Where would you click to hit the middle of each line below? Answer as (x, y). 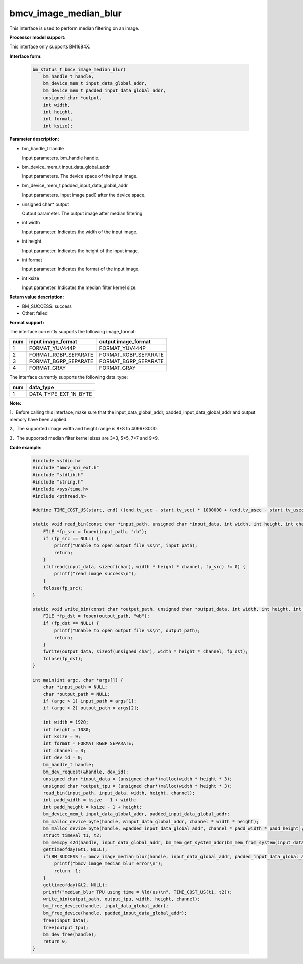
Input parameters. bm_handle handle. (61, 158)
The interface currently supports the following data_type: (69, 377)
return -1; (67, 871)
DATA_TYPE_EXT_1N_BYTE (61, 394)
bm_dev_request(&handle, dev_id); (86, 772)
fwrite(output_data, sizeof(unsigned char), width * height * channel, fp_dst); (146, 652)
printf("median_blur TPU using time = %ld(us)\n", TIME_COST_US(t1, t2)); (138, 892)
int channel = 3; (65, 751)
